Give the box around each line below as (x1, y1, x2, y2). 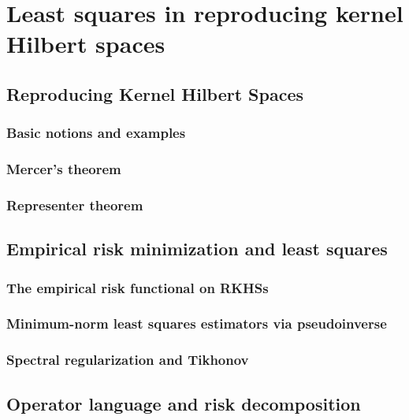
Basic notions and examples (6, 123, 186, 143)
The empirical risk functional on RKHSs (6, 277, 269, 297)
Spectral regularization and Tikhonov (6, 350, 249, 370)
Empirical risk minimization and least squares (6, 236, 388, 261)
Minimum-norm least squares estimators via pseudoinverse (6, 314, 387, 333)
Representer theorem (6, 195, 143, 214)
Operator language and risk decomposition (6, 391, 361, 415)
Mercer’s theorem (6, 159, 121, 179)
